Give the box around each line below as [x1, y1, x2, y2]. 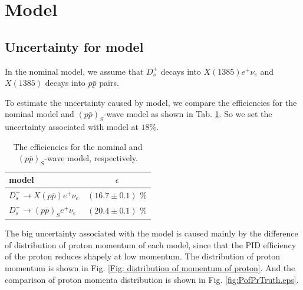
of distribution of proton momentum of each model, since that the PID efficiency [5, 238, 297, 251]
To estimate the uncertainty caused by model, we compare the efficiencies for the [5, 96, 297, 108]
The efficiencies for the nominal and [13, 140, 143, 152]
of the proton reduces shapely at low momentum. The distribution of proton [5, 250, 281, 262]
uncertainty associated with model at [5, 121, 139, 133]
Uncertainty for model [5, 37, 144, 55]
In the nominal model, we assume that [5, 65, 144, 77]
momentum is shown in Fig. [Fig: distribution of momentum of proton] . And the [5, 261, 295, 274]
